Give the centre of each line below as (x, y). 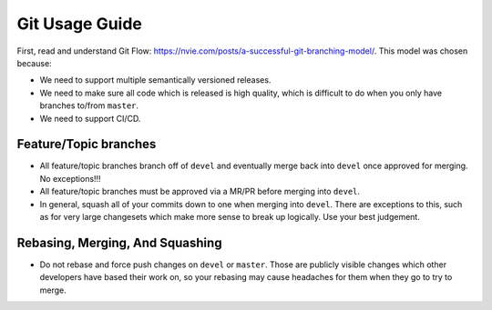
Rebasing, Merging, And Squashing (119, 242)
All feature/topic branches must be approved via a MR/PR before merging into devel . (200, 192)
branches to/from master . (89, 105)
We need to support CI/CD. (90, 118)
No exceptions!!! (70, 178)
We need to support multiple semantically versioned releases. (155, 80)
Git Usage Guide (80, 24)
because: (34, 63)
